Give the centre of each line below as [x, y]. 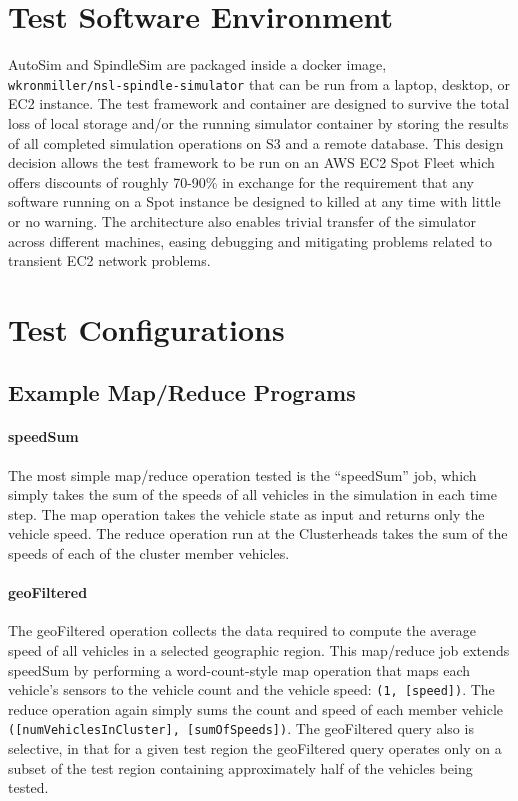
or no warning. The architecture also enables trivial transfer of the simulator [242, 220]
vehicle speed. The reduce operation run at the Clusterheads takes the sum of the [258, 533]
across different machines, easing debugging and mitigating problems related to [250, 240]
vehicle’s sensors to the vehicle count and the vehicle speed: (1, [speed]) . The [251, 689]
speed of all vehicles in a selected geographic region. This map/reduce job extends [259, 650]
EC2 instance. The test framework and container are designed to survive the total [259, 103]
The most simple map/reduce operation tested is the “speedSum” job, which [242, 474]
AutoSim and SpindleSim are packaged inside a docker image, [197, 64]
